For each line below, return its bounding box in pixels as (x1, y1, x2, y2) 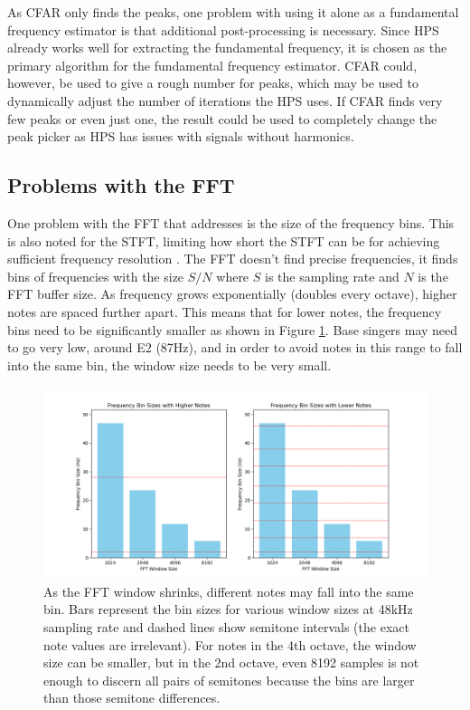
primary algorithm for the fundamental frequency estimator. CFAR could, (7, 55, 418, 74)
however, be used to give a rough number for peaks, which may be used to (7, 73, 418, 92)
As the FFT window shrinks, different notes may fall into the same (43, 581, 414, 600)
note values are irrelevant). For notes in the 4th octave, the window (43, 635, 417, 654)
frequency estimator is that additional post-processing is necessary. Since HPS (7, 20, 439, 39)
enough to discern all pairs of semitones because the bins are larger (43, 670, 415, 689)
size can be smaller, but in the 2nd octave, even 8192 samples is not (43, 653, 419, 672)
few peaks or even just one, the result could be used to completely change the (7, 109, 437, 128)
